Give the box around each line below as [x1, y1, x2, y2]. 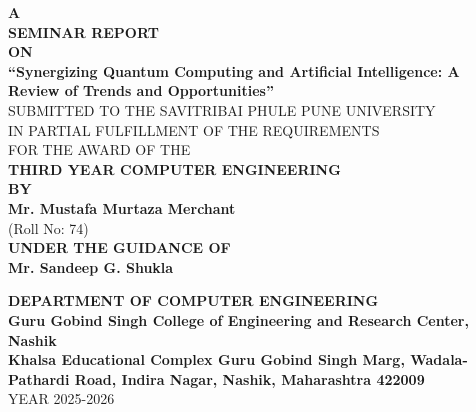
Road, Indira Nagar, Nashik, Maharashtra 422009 [74, 368, 425, 389]
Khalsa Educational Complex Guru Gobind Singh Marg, [8, 349, 405, 370]
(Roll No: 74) [8, 217, 89, 238]
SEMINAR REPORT [8, 21, 159, 42]
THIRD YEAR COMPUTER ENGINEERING [8, 158, 341, 179]
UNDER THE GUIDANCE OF [8, 237, 231, 258]
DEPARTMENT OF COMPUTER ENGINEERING [8, 290, 379, 311]
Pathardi [8, 368, 70, 389]
